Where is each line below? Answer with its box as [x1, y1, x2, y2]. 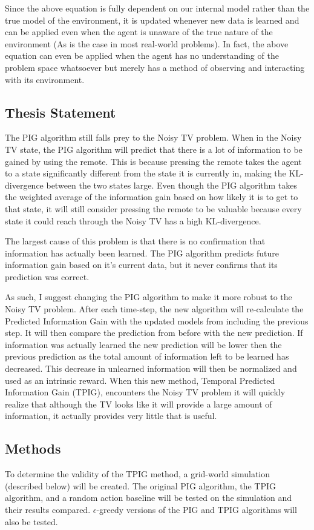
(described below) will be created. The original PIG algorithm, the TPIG [5, 479, 276, 492]
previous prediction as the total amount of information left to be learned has [5, 350, 289, 363]
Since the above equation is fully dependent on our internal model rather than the [5, 2, 310, 14]
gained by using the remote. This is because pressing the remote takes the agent [5, 155, 302, 167]
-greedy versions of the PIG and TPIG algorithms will [96, 503, 297, 515]
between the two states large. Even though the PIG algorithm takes [46, 178, 298, 191]
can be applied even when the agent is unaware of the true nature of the [5, 25, 273, 38]
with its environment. [5, 73, 85, 86]
